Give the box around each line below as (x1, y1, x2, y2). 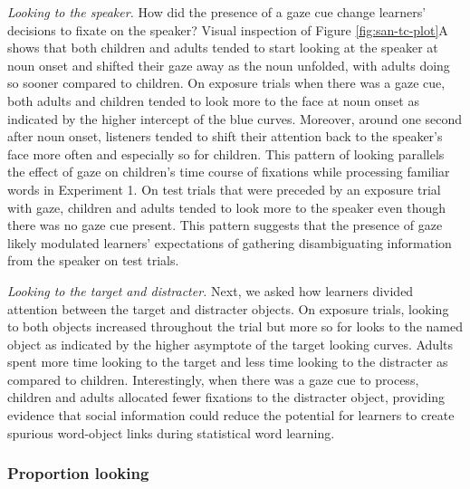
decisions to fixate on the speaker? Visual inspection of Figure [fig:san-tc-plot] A (7, 20, 448, 39)
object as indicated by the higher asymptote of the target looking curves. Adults (7, 334, 453, 353)
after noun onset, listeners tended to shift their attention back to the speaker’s (7, 127, 443, 146)
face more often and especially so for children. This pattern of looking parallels (7, 144, 445, 163)
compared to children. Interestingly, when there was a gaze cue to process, (7, 369, 419, 388)
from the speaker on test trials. (7, 251, 179, 270)
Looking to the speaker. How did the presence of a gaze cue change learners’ (7, 3, 427, 21)
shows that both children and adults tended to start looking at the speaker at (7, 38, 438, 57)
